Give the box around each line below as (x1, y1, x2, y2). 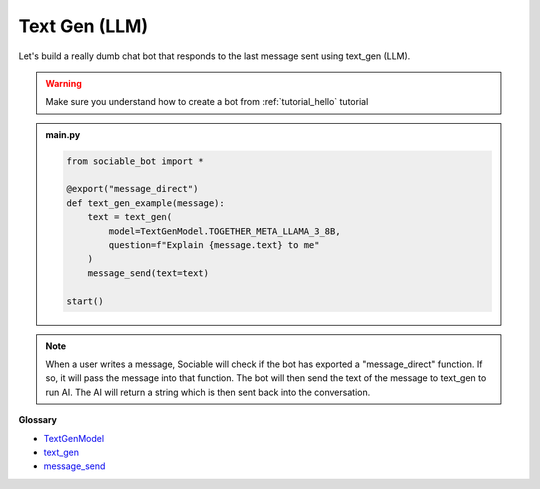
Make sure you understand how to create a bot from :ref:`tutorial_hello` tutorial (45, 96, 369, 108)
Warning (45, 77, 82, 89)
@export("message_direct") (66, 183, 199, 195)
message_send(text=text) (87, 267, 210, 279)
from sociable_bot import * (66, 155, 204, 167)
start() (66, 295, 104, 307)
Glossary (18, 414, 58, 426)
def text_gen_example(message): (66, 197, 225, 209)
